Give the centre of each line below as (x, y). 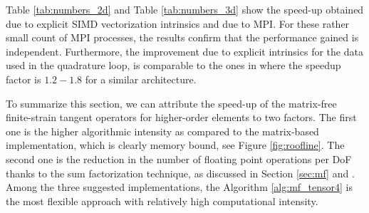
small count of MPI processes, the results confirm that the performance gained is (182, 37)
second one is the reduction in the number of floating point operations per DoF (179, 159)
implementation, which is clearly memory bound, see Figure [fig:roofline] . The (175, 145)
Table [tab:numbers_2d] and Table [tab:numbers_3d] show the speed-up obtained (185, 9)
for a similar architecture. (141, 79)
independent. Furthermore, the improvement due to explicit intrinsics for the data (184, 51)
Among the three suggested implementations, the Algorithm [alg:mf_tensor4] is (180, 187)
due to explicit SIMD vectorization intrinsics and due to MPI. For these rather (178, 23)
